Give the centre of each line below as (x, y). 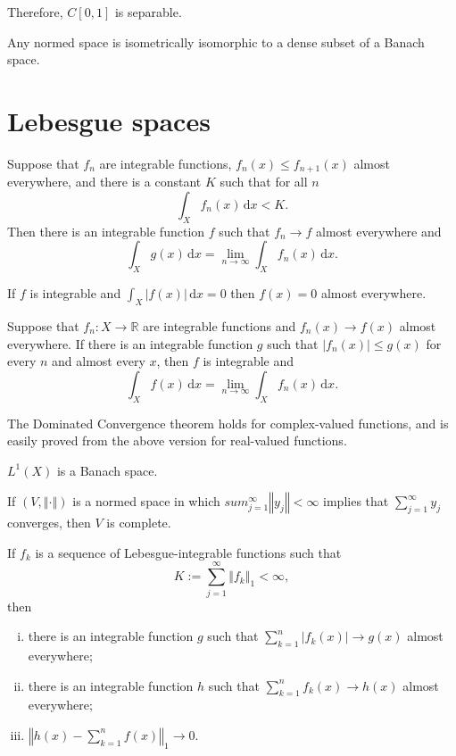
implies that (356, 501)
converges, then (49, 523)
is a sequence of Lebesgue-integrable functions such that (188, 552)
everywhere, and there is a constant (104, 182)
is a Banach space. (107, 470)
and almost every (99, 361)
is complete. (139, 523)
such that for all (264, 182)
